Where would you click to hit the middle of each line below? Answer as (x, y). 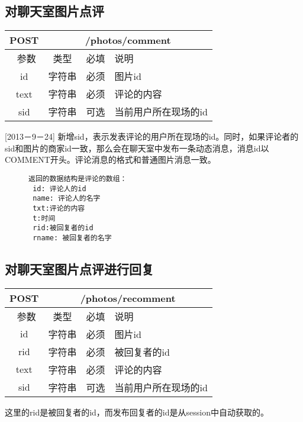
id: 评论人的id (59, 189)
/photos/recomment (128, 298)
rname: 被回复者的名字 (72, 238)
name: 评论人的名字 (67, 199)
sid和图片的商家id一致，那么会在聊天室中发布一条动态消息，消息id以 (137, 148)
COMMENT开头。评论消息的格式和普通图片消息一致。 (110, 160)
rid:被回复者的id (63, 228)
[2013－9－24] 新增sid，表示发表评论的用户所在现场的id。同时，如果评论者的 (152, 136)
